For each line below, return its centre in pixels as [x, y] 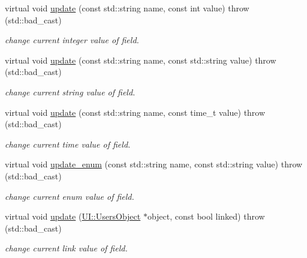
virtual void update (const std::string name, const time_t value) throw [135, 112]
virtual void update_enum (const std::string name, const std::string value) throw [154, 164]
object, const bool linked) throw [206, 216]
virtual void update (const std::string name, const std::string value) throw [141, 60]
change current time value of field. [68, 144]
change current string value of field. [70, 91]
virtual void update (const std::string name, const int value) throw [127, 8]
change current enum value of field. [70, 196]
